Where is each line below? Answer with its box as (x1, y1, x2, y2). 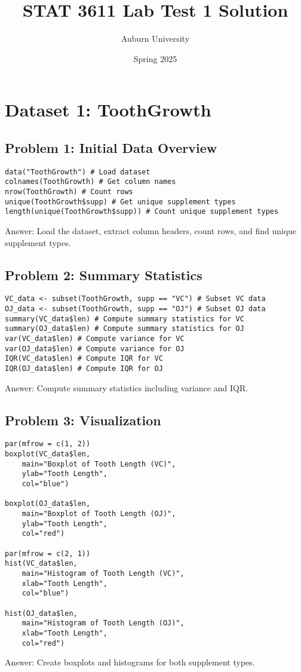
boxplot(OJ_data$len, (5, 499, 91, 508)
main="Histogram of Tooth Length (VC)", (21, 569, 185, 578)
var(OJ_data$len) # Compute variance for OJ (5, 344, 185, 353)
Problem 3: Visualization (5, 410, 161, 429)
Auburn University (121, 32, 190, 45)
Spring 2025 (133, 52, 177, 65)
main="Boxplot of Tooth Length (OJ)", (21, 510, 176, 518)
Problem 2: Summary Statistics (5, 265, 202, 284)
